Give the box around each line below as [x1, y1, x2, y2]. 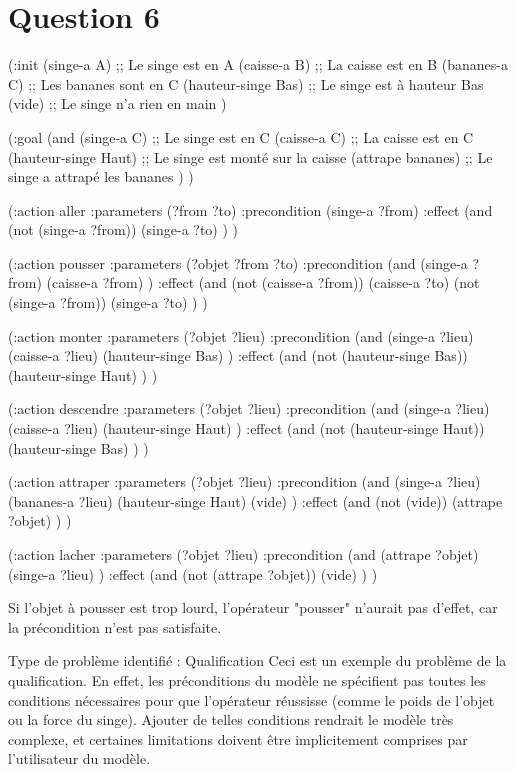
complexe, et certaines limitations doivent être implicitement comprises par [8, 728, 468, 749]
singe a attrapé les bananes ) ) [8, 166, 194, 187]
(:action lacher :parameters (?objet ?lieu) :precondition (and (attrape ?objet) [8, 544, 479, 564]
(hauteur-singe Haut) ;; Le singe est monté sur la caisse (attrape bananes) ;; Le [8, 146, 493, 167]
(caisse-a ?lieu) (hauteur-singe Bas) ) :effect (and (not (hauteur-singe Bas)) [8, 345, 468, 366]
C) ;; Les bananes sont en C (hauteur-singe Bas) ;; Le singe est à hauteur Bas [8, 73, 484, 94]
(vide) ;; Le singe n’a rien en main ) [8, 93, 227, 114]
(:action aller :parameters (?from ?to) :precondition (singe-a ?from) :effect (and [8, 199, 493, 220]
